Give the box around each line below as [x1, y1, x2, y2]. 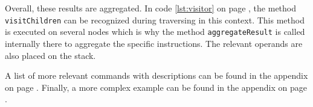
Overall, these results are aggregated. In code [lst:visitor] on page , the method [5, 2, 297, 14]
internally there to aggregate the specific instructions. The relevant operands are [5, 37, 303, 49]
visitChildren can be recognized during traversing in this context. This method [5, 13, 305, 26]
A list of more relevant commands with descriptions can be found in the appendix [5, 69, 308, 82]
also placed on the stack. [5, 49, 96, 61]
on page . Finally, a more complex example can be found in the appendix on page [5, 81, 307, 93]
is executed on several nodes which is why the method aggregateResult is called [5, 25, 305, 38]
